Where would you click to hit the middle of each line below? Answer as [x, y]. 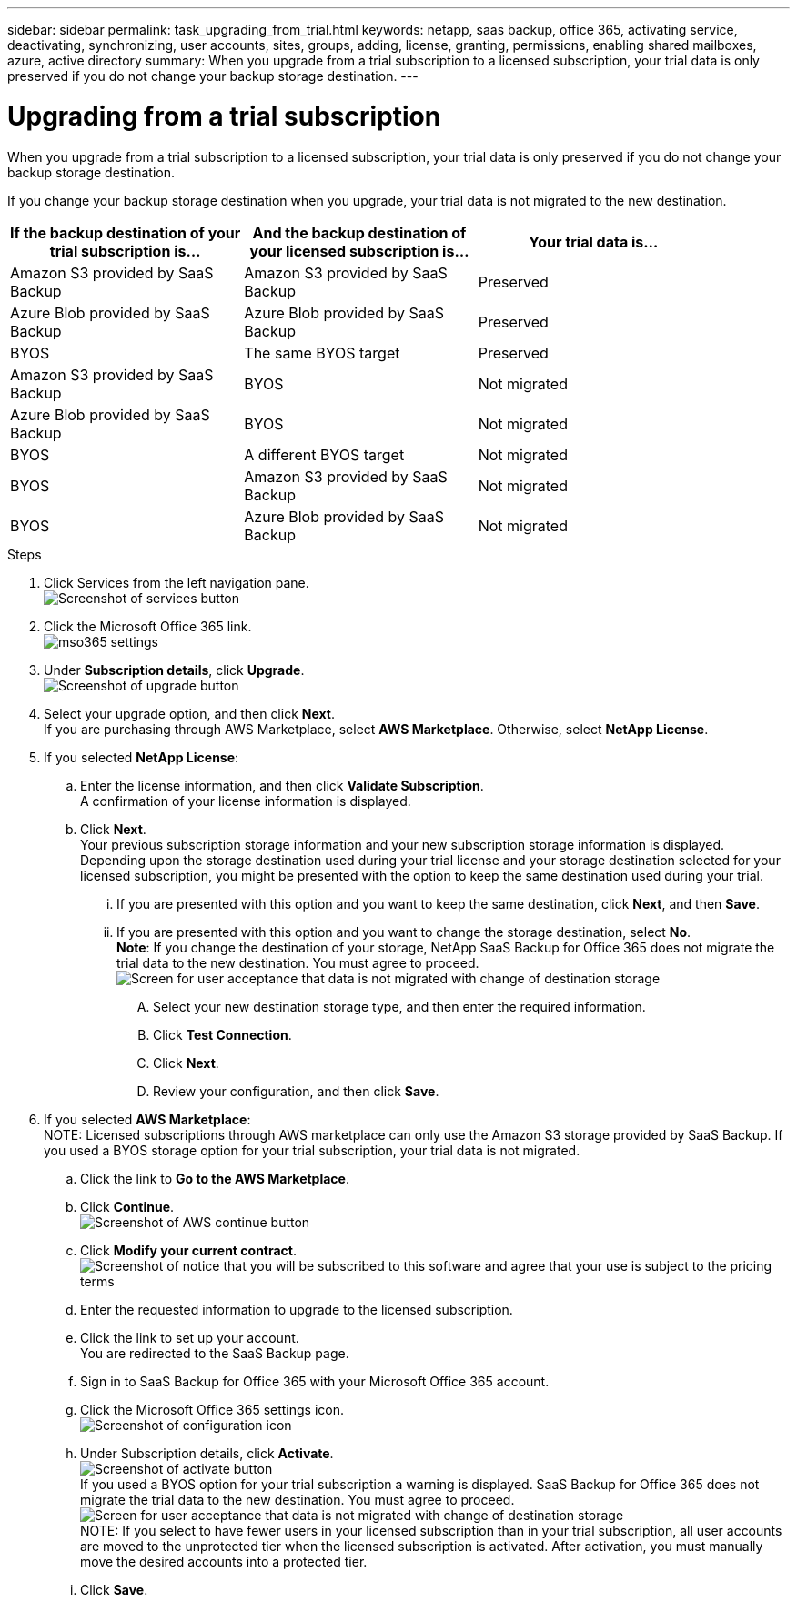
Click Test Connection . [222, 1034]
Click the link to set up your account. [190, 1337]
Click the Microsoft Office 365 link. [148, 626]
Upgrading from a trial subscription [224, 116]
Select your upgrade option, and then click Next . [190, 713]
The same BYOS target [322, 353]
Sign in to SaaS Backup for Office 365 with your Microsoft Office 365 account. [315, 1381]
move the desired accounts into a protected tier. [224, 1561]
